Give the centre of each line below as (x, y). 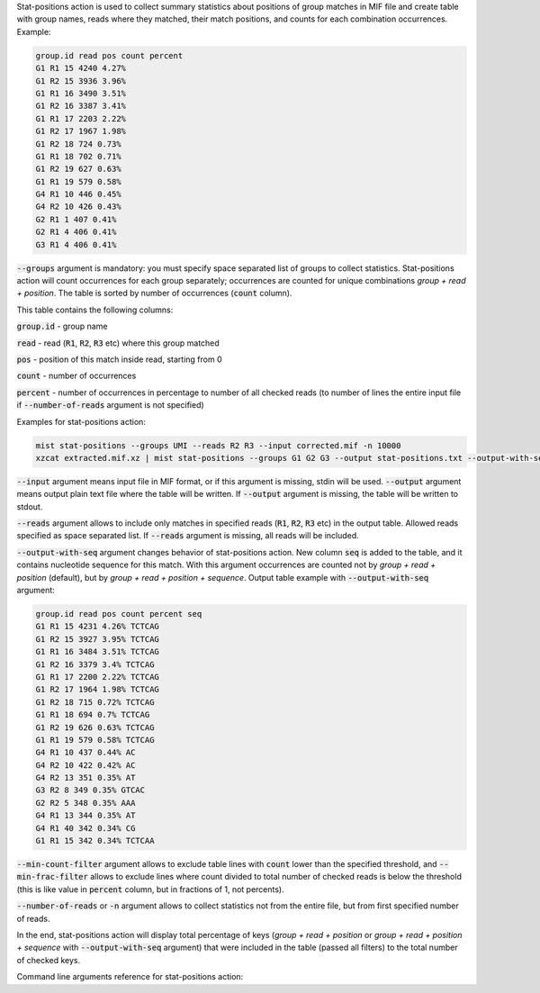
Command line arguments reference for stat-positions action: (130, 977)
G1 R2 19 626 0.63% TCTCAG (95, 727)
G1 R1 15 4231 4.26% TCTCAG (97, 627)
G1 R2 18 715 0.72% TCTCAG (95, 702)
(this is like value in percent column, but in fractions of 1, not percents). (150, 889)
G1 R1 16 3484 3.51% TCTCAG (97, 652)
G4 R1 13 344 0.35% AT (85, 816)
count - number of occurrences (76, 376)
